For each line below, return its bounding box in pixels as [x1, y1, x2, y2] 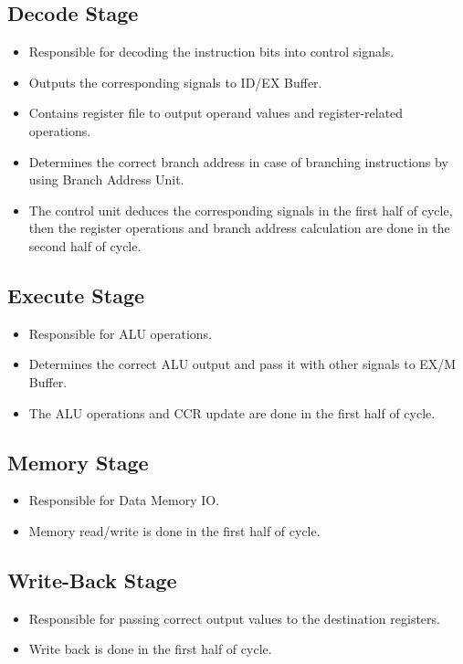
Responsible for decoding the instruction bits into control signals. [28, 42, 395, 61]
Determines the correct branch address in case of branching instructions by [28, 152, 448, 171]
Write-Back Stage [7, 565, 177, 594]
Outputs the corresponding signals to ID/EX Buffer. [28, 72, 322, 91]
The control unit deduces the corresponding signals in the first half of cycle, [28, 200, 453, 219]
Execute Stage [7, 280, 145, 309]
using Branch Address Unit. [28, 170, 184, 189]
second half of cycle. [28, 236, 142, 255]
